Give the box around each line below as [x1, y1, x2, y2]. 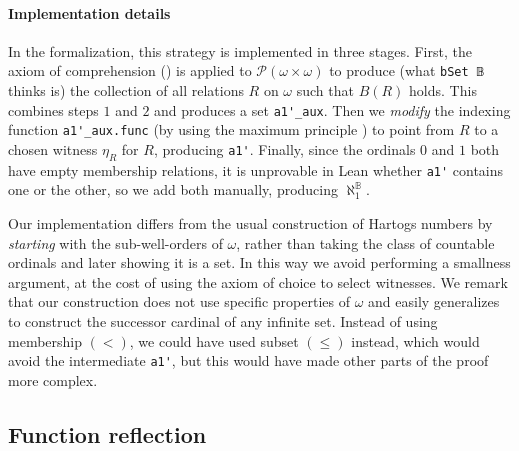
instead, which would [351, 330, 480, 351]
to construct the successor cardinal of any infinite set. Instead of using [8, 310, 438, 331]
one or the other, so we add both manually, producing [8, 179, 339, 200]
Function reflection [8, 418, 207, 449]
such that [296, 80, 354, 101]
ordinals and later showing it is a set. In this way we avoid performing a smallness [8, 252, 511, 273]
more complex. [8, 369, 98, 390]
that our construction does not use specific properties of [8, 291, 350, 312]
